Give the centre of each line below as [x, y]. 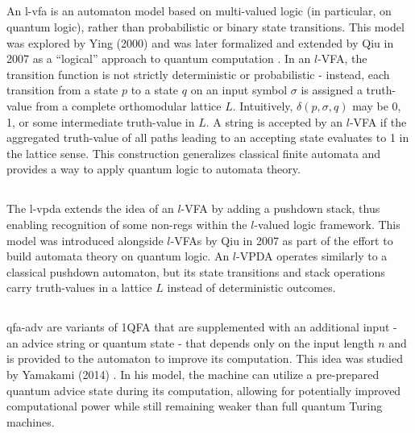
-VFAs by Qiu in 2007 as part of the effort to [282, 240]
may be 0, [377, 105]
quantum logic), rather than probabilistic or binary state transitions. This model [205, 26]
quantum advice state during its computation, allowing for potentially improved [204, 390]
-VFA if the [378, 121]
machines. [31, 421]
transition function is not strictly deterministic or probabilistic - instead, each [198, 74]
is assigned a [332, 90]
